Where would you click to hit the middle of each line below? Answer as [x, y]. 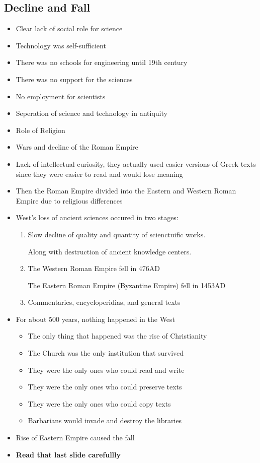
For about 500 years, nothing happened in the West [96, 319]
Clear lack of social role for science [69, 28]
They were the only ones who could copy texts [99, 403]
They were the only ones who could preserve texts [105, 387]
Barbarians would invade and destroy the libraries [105, 420]
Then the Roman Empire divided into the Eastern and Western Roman [126, 191]
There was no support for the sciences [74, 79]
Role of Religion [40, 130]
